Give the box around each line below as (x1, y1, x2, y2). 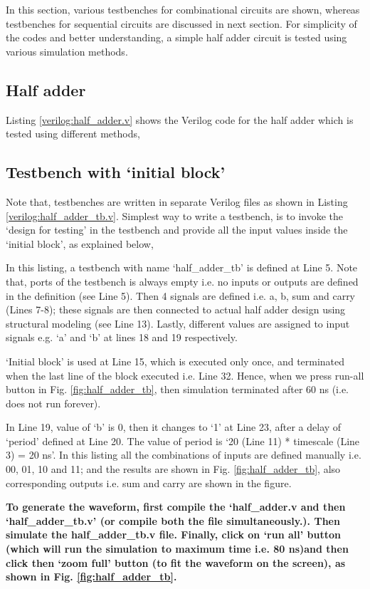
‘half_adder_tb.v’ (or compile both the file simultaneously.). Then (6, 513, 340, 528)
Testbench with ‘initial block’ (6, 161, 226, 183)
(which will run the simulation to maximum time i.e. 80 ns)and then (6, 541, 349, 556)
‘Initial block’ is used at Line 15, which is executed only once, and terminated (6, 353, 345, 368)
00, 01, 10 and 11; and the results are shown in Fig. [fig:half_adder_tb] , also (6, 462, 341, 476)
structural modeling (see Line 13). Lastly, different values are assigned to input (6, 316, 350, 330)
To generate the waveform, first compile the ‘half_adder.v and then (6, 499, 346, 514)
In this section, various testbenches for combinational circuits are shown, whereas (6, 2, 360, 16)
